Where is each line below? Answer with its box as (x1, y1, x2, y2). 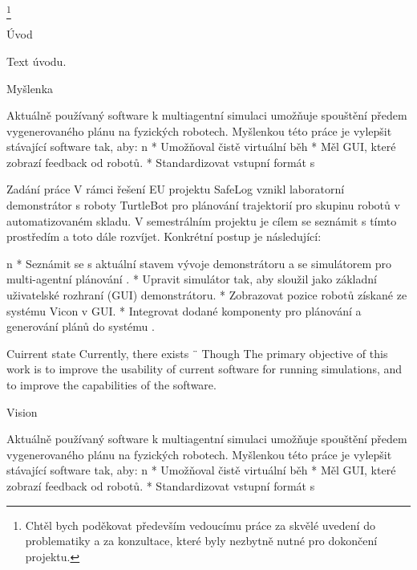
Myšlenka (6, 79, 54, 96)
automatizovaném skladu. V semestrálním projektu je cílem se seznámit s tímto (6, 212, 397, 229)
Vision (6, 403, 38, 420)
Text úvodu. (6, 52, 67, 69)
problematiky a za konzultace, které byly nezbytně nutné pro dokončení (25, 532, 378, 549)
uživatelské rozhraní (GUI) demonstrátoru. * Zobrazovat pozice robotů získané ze (6, 287, 407, 303)
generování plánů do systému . (6, 318, 155, 335)
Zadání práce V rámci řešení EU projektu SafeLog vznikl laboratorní (6, 181, 345, 197)
